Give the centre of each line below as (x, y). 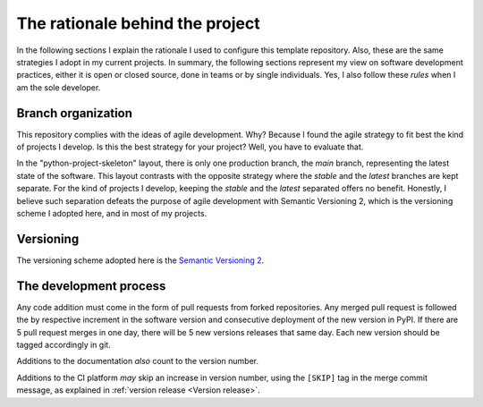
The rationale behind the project (138, 23)
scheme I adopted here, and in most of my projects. (112, 213)
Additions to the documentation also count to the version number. (138, 361)
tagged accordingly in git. (64, 344)
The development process (91, 286)
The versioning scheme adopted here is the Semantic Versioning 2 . (140, 260)
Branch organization (75, 113)
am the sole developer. (59, 87)
